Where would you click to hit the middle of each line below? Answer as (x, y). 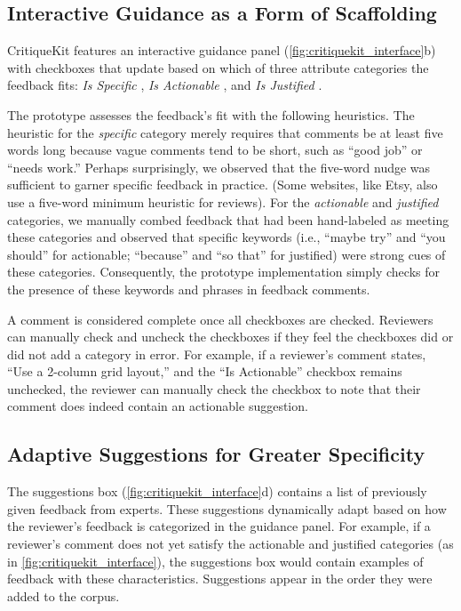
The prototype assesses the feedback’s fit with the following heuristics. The (211, 114)
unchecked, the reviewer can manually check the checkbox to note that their (214, 388)
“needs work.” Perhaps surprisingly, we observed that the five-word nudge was (219, 167)
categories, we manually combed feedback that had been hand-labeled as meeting (228, 219)
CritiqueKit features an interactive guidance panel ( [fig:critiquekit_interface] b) (222, 50)
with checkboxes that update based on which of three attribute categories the (218, 67)
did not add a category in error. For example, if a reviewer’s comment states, (217, 354)
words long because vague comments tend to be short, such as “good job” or (215, 150)
